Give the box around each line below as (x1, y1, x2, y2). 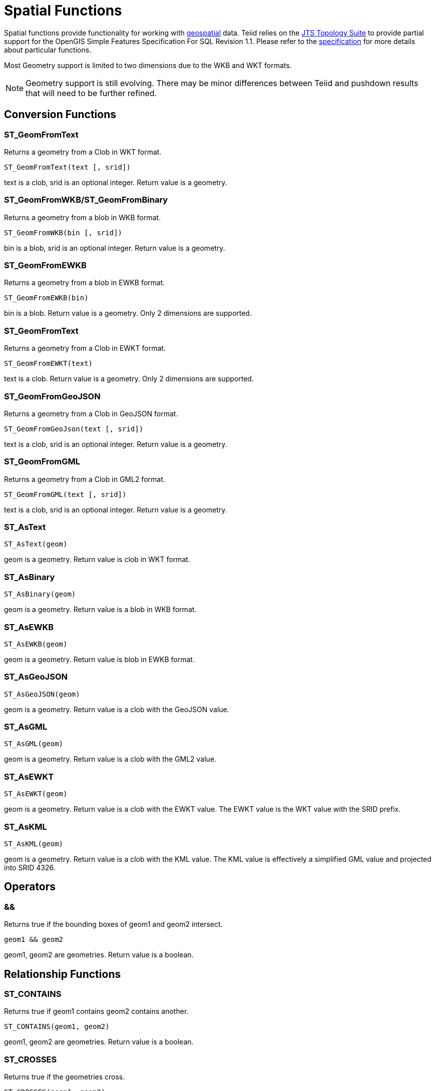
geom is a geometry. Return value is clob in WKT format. (4, 555, 190, 564)
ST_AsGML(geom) (4, 740, 64, 748)
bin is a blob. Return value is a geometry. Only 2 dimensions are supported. (4, 309, 252, 318)
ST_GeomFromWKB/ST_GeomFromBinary (4, 195, 168, 205)
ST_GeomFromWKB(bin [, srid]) (4, 228, 123, 237)
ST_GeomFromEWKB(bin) (4, 294, 89, 302)
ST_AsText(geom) (4, 540, 68, 549)
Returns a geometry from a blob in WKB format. (4, 213, 161, 222)
